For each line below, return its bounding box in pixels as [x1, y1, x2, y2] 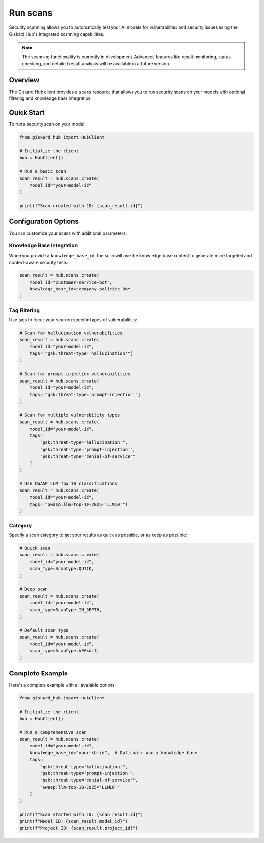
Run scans [9, 7, 53, 18]
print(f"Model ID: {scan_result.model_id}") [19, 819, 128, 824]
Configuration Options [9, 217, 79, 225]
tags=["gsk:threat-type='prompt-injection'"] [29, 392, 141, 397]
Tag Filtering [9, 307, 40, 313]
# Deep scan [19, 586, 48, 592]
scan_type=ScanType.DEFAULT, [29, 648, 100, 653]
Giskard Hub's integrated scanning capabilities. [9, 31, 105, 37]
